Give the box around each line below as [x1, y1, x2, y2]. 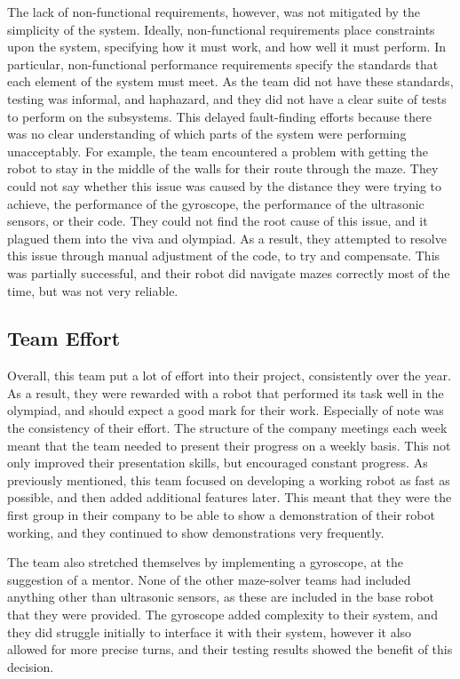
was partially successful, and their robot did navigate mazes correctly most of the [7, 263, 450, 282]
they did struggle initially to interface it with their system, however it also [7, 622, 412, 641]
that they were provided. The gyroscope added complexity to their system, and [7, 605, 438, 624]
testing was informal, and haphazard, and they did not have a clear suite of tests [7, 89, 447, 108]
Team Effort [7, 324, 121, 352]
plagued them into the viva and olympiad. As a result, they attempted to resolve [7, 228, 447, 247]
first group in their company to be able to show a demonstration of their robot [7, 506, 435, 524]
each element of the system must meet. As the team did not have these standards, [7, 72, 454, 91]
